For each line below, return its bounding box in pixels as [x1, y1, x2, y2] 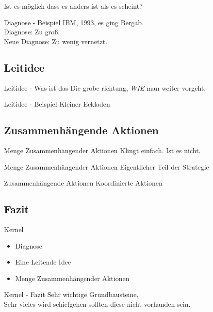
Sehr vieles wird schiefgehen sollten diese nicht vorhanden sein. [4, 298, 191, 309]
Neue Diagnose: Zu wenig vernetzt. [4, 36, 108, 46]
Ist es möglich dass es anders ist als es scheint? [4, 1, 143, 11]
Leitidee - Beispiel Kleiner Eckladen [4, 99, 110, 109]
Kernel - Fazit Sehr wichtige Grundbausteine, [4, 289, 139, 299]
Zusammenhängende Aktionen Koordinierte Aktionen [4, 178, 163, 188]
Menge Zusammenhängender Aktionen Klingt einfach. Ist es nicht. [4, 145, 201, 155]
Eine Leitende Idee [15, 257, 71, 267]
